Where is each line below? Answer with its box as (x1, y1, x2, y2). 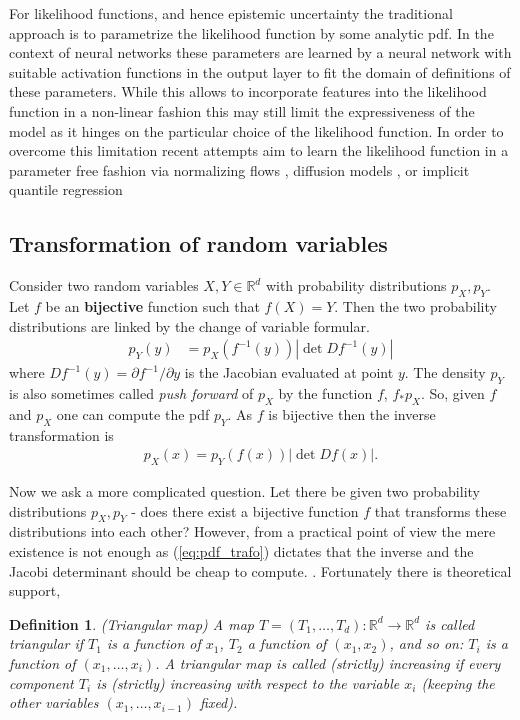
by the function (278, 382, 373, 403)
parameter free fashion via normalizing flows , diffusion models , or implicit (9, 159, 470, 180)
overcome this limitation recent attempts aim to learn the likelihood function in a (9, 140, 509, 161)
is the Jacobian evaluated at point (184, 362, 394, 383)
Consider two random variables (9, 275, 199, 296)
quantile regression (9, 179, 123, 200)
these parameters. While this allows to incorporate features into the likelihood (9, 81, 487, 102)
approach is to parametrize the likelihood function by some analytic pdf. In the (9, 22, 494, 43)
